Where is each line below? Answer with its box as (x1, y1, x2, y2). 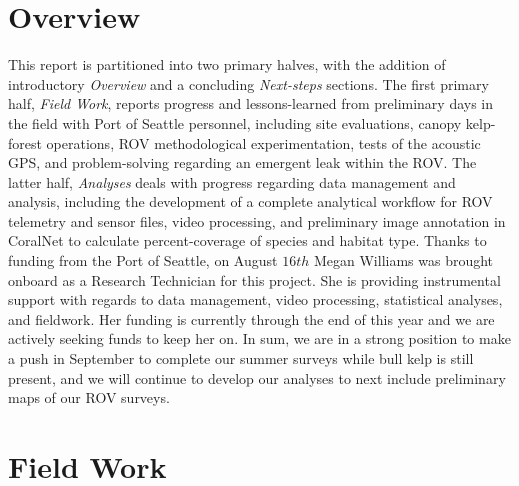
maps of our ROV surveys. (8, 387, 170, 408)
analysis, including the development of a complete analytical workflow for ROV (8, 191, 493, 212)
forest (8, 132, 42, 153)
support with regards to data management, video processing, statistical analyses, (8, 289, 503, 310)
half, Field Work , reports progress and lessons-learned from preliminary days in (8, 93, 494, 114)
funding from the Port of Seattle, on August (8, 250, 278, 271)
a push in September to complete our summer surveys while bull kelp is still (8, 348, 474, 369)
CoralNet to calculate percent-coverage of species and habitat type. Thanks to (8, 230, 487, 251)
